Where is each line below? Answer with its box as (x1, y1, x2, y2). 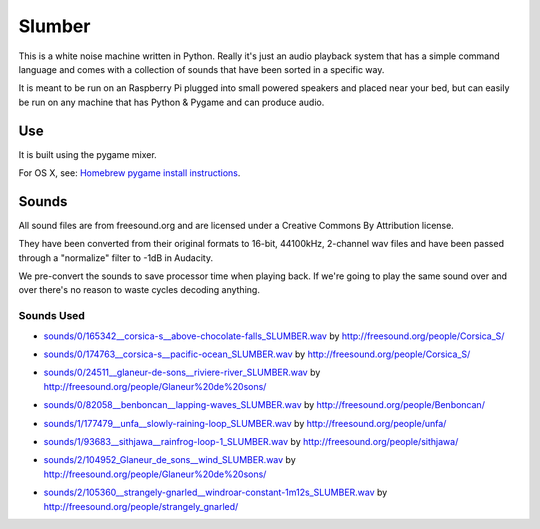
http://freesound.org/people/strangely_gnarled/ (43, 500, 239, 512)
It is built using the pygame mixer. (18, 148, 157, 160)
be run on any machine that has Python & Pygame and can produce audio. (18, 96, 325, 108)
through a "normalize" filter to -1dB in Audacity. (18, 251, 214, 264)
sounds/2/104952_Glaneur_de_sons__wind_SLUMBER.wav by (43, 454, 296, 466)
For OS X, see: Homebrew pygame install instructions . (18, 167, 241, 179)
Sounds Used (18, 309, 85, 323)
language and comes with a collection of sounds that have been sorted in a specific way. (18, 63, 385, 75)
